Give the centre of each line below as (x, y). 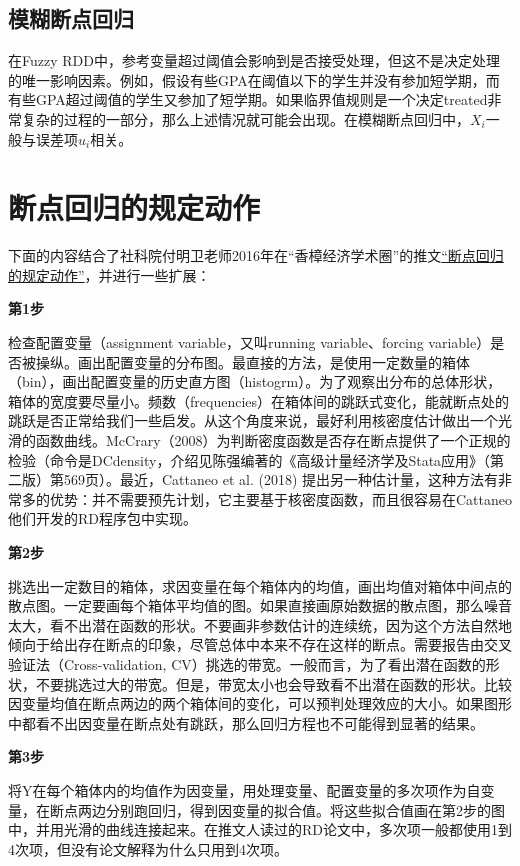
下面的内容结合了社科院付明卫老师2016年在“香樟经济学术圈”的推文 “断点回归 (256, 255)
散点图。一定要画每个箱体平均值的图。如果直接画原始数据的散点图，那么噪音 (260, 605)
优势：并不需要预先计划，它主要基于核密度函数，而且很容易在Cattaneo (280, 498)
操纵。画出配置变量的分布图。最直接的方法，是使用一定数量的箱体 (252, 361)
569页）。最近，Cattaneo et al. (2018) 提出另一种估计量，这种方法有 (280, 479)
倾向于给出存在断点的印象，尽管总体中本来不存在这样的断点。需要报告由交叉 (260, 644)
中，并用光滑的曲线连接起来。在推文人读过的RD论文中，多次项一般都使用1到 (260, 829)
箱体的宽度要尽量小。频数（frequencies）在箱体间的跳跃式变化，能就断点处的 (259, 400)
